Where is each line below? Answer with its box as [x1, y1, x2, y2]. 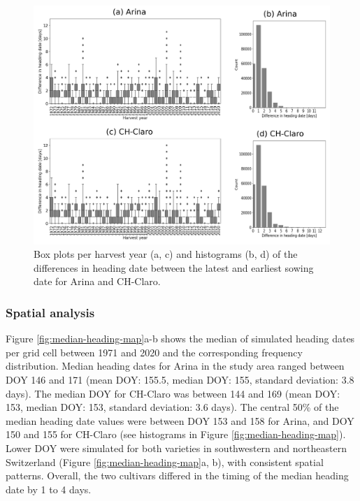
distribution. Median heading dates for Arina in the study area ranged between [6, 358, 345, 373]
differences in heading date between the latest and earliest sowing [34, 260, 314, 275]
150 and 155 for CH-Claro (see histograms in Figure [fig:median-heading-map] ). [6, 427, 346, 442]
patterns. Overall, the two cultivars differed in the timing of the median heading [6, 468, 349, 483]
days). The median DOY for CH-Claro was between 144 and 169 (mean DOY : [6, 386, 340, 400]
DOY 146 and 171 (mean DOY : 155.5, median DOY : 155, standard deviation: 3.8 [6, 372, 354, 386]
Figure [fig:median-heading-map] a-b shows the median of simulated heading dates [6, 331, 355, 346]
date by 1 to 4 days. [6, 481, 92, 496]
